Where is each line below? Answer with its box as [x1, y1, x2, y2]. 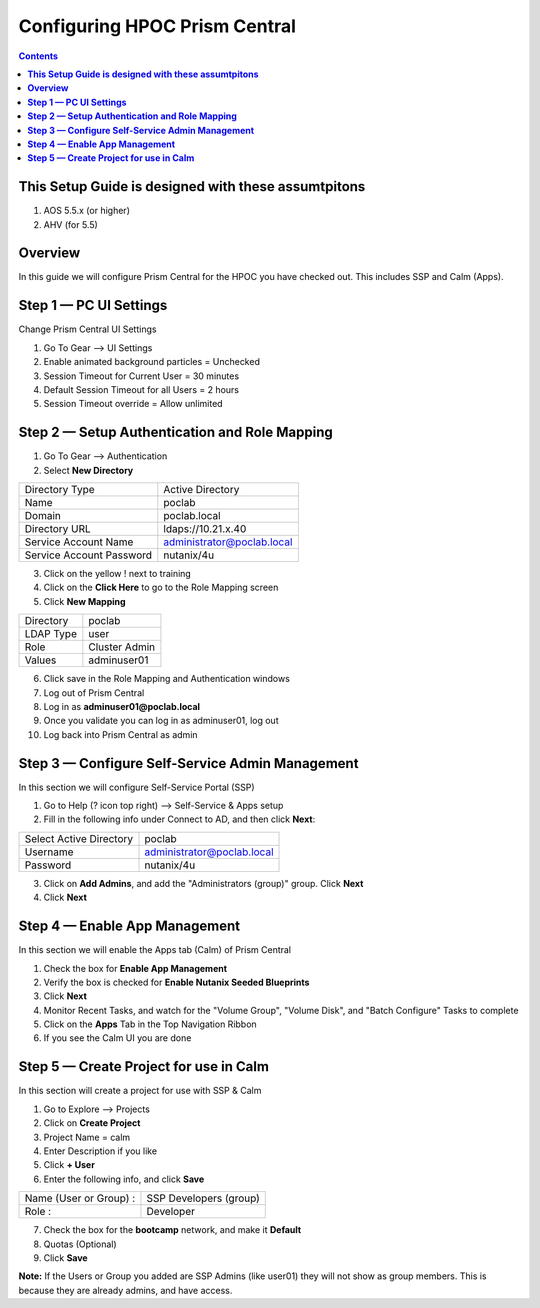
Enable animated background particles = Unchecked [43, 356, 260, 368]
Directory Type [24, 483, 95, 497]
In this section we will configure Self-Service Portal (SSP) [18, 781, 255, 793]
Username [24, 845, 74, 859]
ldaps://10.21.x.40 [163, 522, 247, 536]
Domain [24, 509, 62, 523]
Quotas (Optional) [43, 1238, 117, 1250]
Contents [18, 50, 59, 62]
